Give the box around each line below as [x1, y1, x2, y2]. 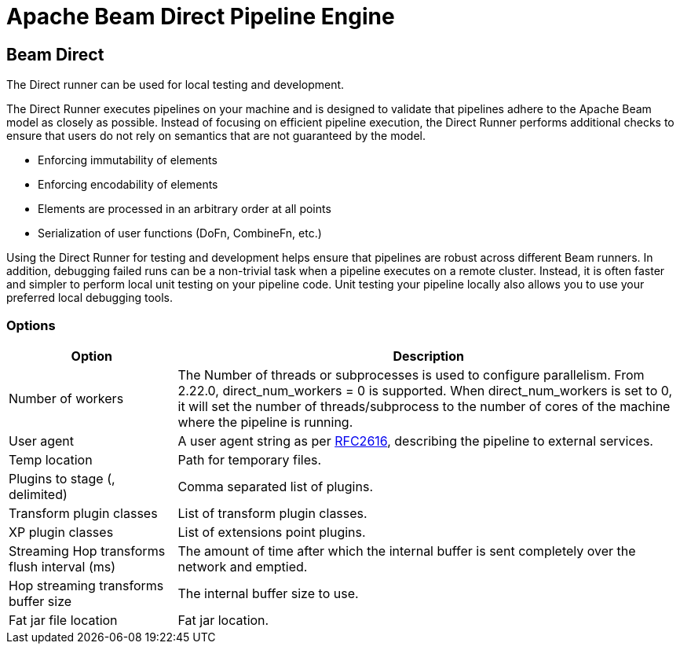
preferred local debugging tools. [6, 291, 174, 305]
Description [393, 347, 464, 364]
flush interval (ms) [9, 558, 116, 575]
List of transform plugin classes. [177, 505, 367, 521]
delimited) [9, 486, 68, 502]
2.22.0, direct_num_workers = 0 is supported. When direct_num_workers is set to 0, [177, 382, 673, 398]
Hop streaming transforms [9, 577, 164, 593]
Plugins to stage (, [9, 470, 115, 487]
